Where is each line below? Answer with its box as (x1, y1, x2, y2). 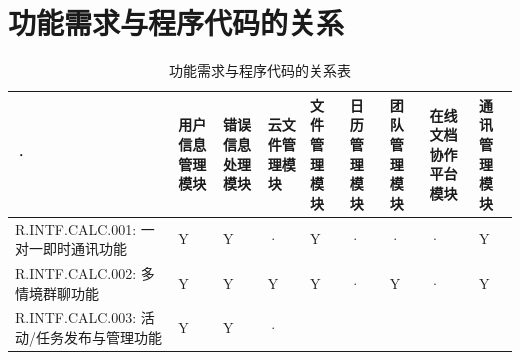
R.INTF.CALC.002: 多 (15, 262, 155, 283)
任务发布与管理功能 (35, 327, 162, 347)
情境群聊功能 (15, 282, 99, 303)
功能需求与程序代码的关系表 (169, 60, 351, 81)
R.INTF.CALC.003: (15, 307, 137, 328)
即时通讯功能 (42, 238, 127, 259)
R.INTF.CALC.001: (15, 218, 137, 239)
